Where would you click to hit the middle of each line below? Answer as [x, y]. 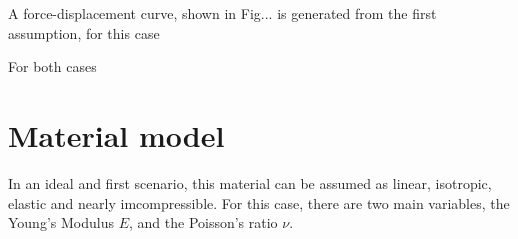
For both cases [52, 66]
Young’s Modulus [61, 222]
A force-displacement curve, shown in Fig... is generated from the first [222, 13]
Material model [116, 134]
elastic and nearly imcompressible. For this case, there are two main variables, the [259, 202]
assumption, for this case [84, 32]
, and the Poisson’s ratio [203, 222]
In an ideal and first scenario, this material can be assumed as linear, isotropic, [250, 182]
